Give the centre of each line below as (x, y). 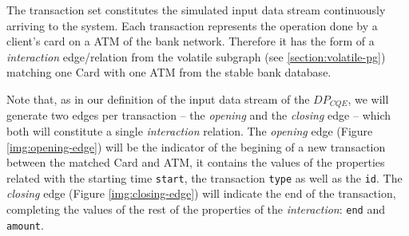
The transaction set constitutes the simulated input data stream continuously (196, 10)
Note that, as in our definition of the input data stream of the (158, 98)
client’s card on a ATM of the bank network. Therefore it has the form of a (191, 41)
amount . (25, 224)
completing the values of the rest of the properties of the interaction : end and (196, 209)
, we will (368, 98)
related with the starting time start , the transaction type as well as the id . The (204, 177)
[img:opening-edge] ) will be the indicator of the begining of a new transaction (196, 146)
